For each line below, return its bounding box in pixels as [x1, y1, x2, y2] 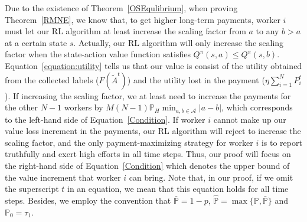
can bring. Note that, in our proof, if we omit [129, 171, 293, 183]
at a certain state [5, 36, 67, 48]
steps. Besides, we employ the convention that [5, 194, 171, 206]
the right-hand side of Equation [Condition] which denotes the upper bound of [5, 159, 290, 171]
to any [256, 25, 279, 37]
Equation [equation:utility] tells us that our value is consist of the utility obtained [5, 59, 302, 71]
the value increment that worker [5, 171, 121, 183]
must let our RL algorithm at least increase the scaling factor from [5, 25, 246, 37]
